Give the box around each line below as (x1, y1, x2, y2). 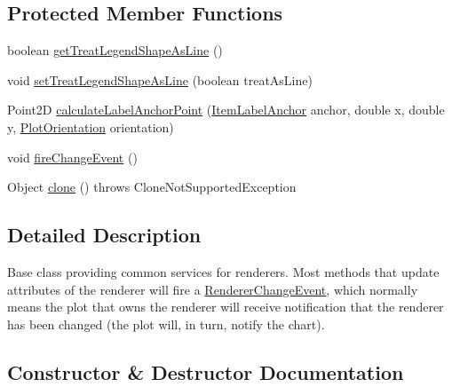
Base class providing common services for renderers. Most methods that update (7, 262, 440, 280)
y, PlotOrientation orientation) (7, 117, 174, 136)
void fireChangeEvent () (7, 147, 138, 166)
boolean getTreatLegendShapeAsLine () (7, 41, 223, 59)
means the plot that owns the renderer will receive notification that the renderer (7, 297, 444, 316)
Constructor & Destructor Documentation (7, 358, 404, 385)
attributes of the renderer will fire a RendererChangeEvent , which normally (7, 280, 418, 298)
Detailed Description (7, 221, 202, 249)
